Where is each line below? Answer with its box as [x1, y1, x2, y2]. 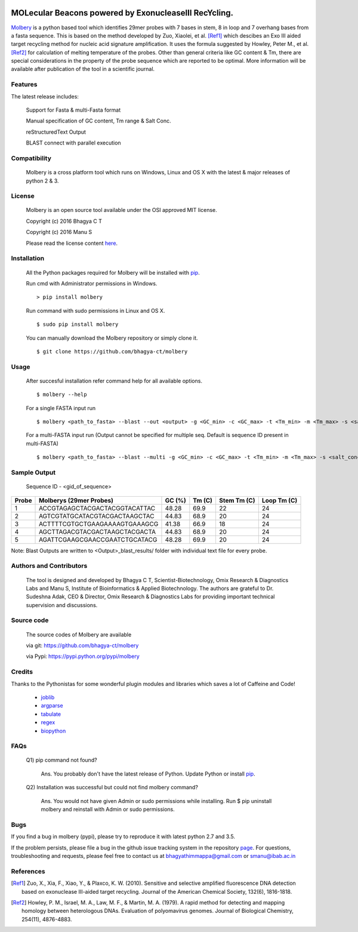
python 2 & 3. [26, 177, 59, 184]
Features [11, 81, 38, 89]
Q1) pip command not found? [26, 756, 98, 764]
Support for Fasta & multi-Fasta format [26, 106, 121, 113]
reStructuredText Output [26, 128, 87, 136]
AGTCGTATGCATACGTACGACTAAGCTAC [39, 512, 155, 520]
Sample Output [11, 469, 56, 476]
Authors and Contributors [11, 562, 88, 570]
